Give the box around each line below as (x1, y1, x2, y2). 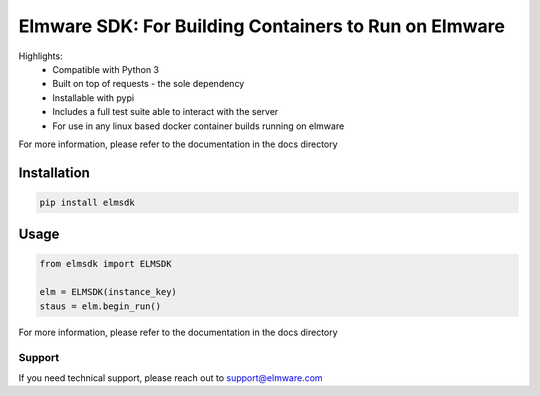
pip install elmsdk (39, 196, 135, 208)
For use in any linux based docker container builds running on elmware (52, 120, 345, 132)
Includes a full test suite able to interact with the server (52, 106, 279, 118)
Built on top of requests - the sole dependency (52, 78, 245, 90)
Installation (18, 164, 90, 181)
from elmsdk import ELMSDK (39, 258, 172, 270)
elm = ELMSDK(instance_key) (39, 286, 177, 298)
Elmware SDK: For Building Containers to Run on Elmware (18, 15, 505, 37)
